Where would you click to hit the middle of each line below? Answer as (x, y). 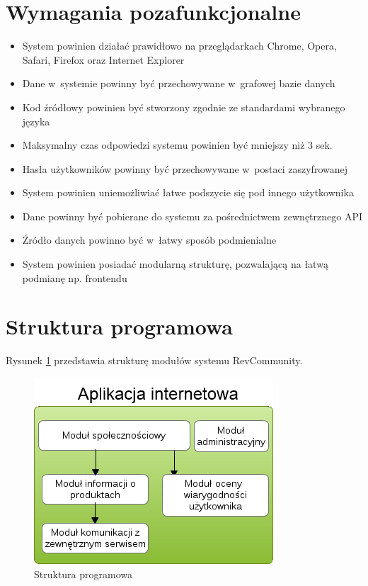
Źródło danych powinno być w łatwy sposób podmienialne (149, 240)
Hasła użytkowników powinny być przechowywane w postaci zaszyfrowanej (185, 168)
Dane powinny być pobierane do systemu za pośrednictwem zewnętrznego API (192, 216)
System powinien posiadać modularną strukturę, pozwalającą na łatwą (175, 264)
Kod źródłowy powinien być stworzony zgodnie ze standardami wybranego (184, 107)
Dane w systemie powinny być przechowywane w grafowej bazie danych (179, 83)
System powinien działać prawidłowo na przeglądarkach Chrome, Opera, (179, 46)
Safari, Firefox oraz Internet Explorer (103, 59)
